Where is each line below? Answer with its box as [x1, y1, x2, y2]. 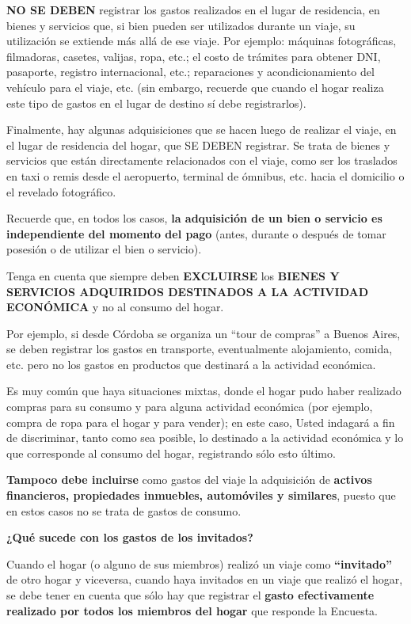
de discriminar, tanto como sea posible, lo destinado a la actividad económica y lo [6, 429, 404, 446]
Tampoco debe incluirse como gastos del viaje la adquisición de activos [6, 471, 372, 488]
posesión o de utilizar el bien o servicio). [6, 241, 202, 257]
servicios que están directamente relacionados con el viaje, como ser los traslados [6, 152, 398, 169]
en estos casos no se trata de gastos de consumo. [6, 502, 242, 519]
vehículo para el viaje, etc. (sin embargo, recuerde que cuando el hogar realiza [6, 78, 384, 95]
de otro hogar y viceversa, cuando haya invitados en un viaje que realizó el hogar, [6, 571, 403, 588]
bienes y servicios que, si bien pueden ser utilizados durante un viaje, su [6, 17, 356, 33]
